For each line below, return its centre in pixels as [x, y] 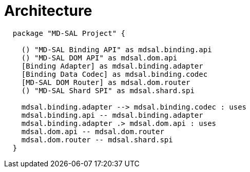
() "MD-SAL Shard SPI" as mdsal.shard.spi [108, 90]
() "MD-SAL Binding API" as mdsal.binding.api [117, 49]
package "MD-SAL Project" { [69, 33]
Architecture [48, 11]
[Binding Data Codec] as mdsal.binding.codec [114, 74]
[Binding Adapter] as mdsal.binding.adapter [112, 66]
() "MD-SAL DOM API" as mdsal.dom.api [99, 58]
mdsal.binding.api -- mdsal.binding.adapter [112, 115]
